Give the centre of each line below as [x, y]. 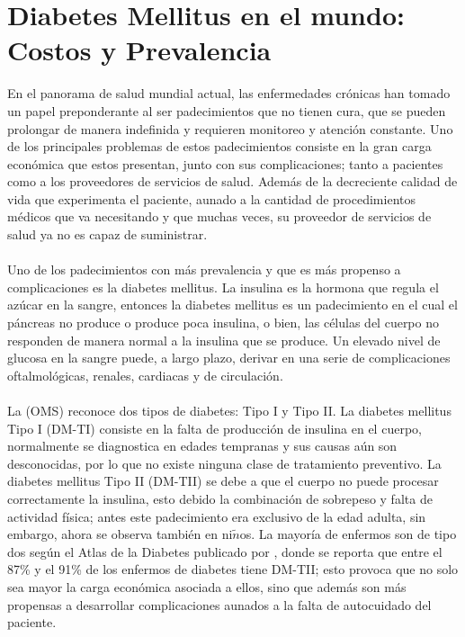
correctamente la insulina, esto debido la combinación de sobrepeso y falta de [220, 498]
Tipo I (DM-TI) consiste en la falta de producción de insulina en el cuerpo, [215, 428]
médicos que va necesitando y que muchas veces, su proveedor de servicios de [219, 216]
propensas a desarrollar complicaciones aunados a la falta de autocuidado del [219, 604]
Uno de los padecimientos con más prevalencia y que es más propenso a [204, 269]
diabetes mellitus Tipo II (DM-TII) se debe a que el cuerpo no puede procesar [223, 481]
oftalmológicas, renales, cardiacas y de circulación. [145, 375]
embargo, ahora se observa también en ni [120, 534]
